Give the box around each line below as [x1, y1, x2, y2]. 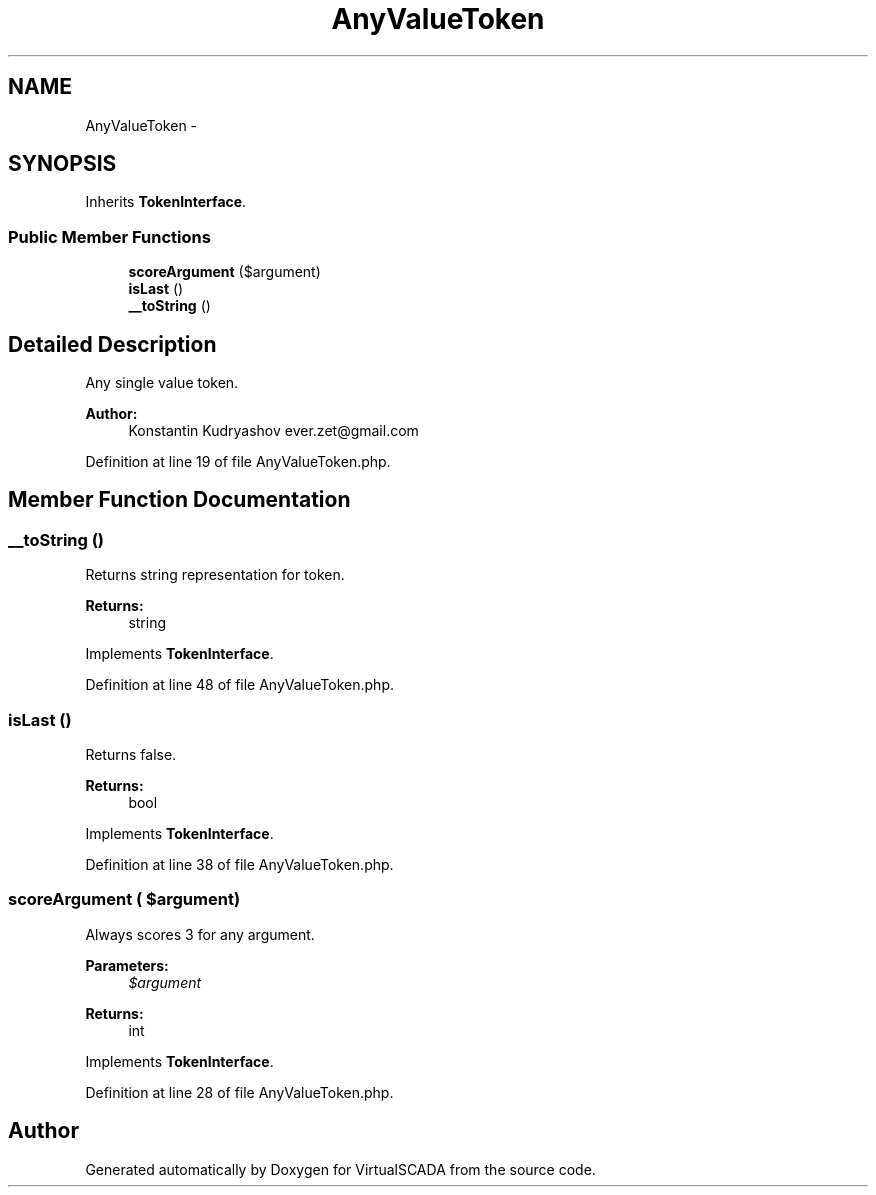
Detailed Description [8, 331, 217, 357]
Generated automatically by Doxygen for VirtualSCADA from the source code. [85, 1160, 596, 1178]
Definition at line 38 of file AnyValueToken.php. [85, 856, 394, 873]
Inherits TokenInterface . [85, 193, 247, 211]
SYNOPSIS [8, 151, 117, 177]
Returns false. [85, 746, 177, 763]
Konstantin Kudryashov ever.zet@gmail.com [128, 422, 419, 440]
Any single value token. [85, 374, 239, 392]
